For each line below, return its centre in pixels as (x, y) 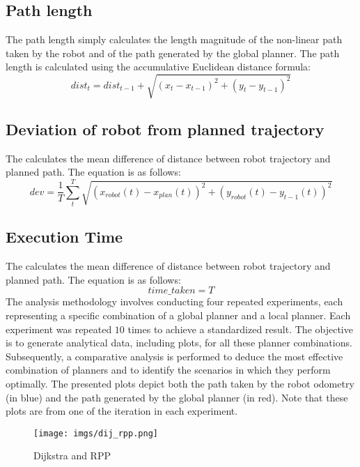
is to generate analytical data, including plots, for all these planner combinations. (179, 343)
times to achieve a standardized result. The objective (240, 329)
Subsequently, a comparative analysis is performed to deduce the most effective (174, 356)
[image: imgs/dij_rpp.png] (96, 433)
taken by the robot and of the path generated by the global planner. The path (173, 53)
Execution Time (64, 237)
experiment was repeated (59, 329)
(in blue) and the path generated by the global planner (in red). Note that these (177, 397)
